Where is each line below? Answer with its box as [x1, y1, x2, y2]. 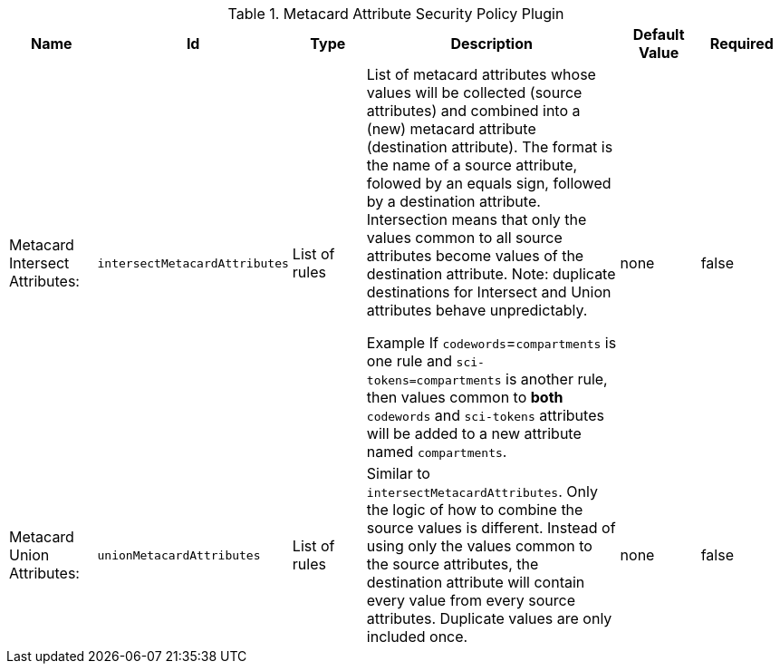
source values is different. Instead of [366, 519, 616, 537]
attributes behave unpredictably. [366, 301, 588, 319]
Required [709, 34, 774, 53]
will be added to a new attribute [366, 424, 582, 442]
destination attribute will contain [366, 573, 585, 591]
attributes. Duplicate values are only [366, 609, 612, 627]
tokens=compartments [366, 374, 502, 387]
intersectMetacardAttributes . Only [366, 482, 598, 501]
